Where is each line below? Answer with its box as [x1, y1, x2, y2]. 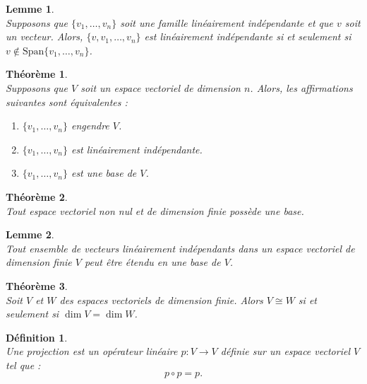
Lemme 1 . [6, 1, 54, 16]
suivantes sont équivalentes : [6, 94, 128, 109]
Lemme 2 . [6, 227, 54, 242]
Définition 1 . [6, 330, 68, 344]
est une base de [71, 165, 137, 180]
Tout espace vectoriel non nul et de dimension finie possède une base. [6, 203, 304, 218]
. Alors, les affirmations [250, 80, 353, 95]
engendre [71, 118, 109, 133]
